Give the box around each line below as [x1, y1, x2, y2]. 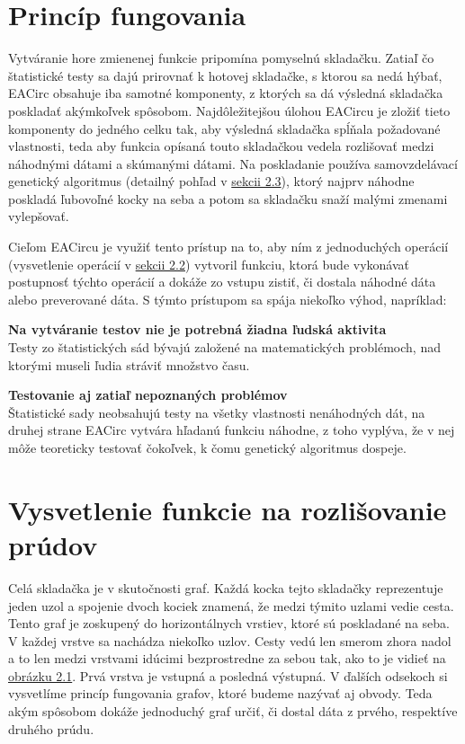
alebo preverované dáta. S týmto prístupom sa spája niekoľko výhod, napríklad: [8, 289, 447, 308]
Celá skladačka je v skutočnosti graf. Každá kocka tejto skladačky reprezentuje [8, 578, 443, 597]
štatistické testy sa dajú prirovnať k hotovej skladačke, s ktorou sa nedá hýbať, [8, 66, 443, 84]
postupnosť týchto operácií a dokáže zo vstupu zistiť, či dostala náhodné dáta [8, 272, 436, 291]
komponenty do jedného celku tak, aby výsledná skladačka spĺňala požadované [8, 119, 441, 137]
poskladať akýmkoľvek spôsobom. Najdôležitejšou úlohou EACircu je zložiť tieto [8, 101, 451, 120]
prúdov [8, 526, 98, 562]
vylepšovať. [8, 207, 69, 226]
